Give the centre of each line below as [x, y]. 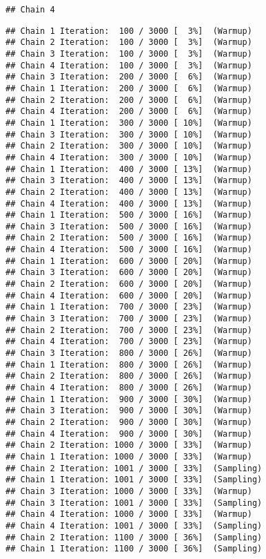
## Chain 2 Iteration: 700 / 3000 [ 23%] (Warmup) [129, 330]
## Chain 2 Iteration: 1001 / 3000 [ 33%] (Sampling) [134, 468]
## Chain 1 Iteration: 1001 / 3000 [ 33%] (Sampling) [134, 480]
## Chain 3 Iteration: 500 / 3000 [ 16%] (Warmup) [129, 226]
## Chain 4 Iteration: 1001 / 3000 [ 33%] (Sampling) [134, 525]
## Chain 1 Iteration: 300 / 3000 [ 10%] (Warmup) [129, 123]
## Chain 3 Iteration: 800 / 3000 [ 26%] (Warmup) [129, 353]
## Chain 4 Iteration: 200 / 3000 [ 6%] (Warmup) [129, 112]
